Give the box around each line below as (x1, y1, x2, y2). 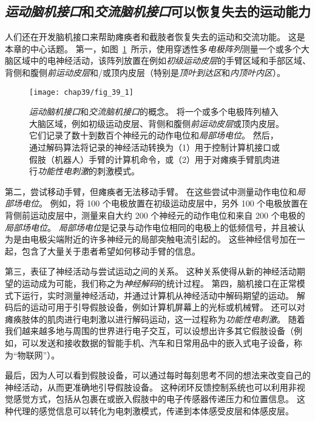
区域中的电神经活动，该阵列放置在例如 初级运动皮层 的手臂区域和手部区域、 (13, 54, 311, 67)
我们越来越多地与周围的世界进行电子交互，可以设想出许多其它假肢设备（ (5, 324, 294, 337)
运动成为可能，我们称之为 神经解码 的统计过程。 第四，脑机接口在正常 (21, 276, 297, 289)
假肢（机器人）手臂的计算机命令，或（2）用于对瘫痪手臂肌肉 (29, 152, 271, 165)
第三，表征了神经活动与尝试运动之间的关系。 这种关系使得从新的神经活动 (5, 265, 297, 278)
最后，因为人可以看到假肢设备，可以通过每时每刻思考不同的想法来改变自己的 (5, 369, 311, 382)
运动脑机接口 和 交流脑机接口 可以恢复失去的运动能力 (5, 2, 311, 21)
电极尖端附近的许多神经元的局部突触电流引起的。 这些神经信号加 (30, 233, 288, 245)
